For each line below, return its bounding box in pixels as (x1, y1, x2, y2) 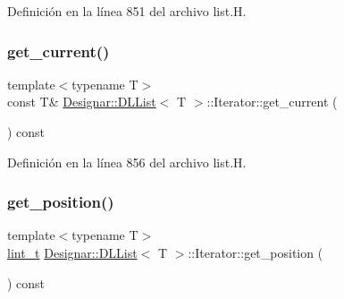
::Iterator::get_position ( (188, 243, 323, 261)
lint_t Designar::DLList (7, 243, 138, 261)
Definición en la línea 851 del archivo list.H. (7, 2, 247, 20)
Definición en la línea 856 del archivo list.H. (7, 152, 247, 171)
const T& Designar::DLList (7, 92, 156, 111)
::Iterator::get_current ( (206, 92, 338, 111)
